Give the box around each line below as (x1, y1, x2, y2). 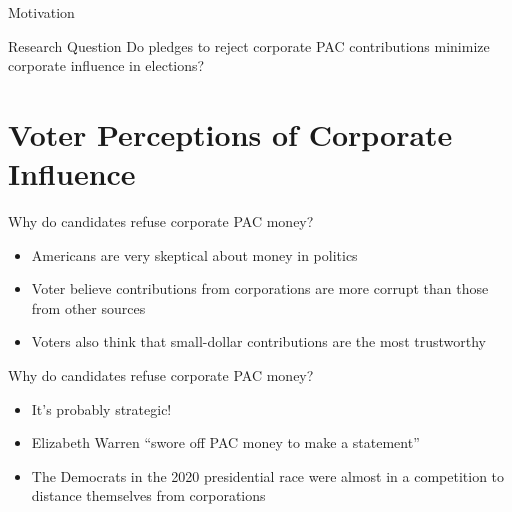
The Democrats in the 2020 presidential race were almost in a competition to (31, 465, 505, 486)
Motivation (8, 2, 75, 22)
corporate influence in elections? (8, 55, 205, 76)
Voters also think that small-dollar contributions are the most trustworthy (31, 331, 486, 352)
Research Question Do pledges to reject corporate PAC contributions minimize (8, 35, 490, 56)
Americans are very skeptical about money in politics (31, 244, 358, 265)
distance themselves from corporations (31, 485, 266, 506)
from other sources (31, 297, 146, 318)
